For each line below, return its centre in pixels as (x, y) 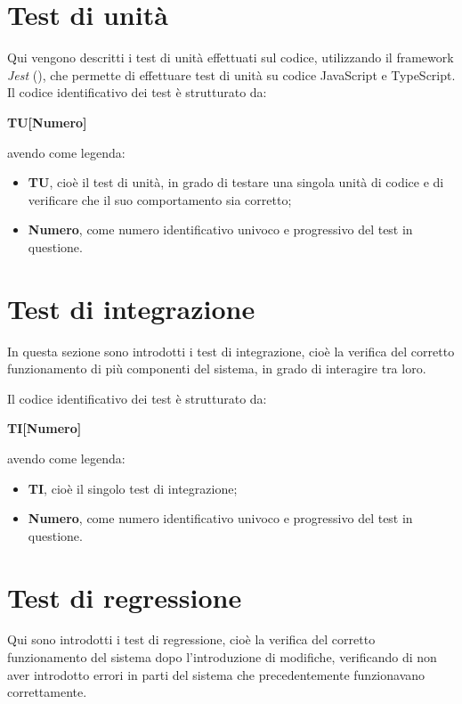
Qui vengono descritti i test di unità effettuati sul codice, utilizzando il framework (231, 57)
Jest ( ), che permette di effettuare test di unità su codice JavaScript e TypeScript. (231, 74)
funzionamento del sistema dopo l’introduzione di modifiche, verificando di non (222, 657)
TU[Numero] (47, 122)
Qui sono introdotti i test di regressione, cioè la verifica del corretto (191, 639)
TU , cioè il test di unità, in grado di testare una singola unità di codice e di (236, 182)
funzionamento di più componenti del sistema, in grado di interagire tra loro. (217, 368)
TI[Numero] (45, 428)
